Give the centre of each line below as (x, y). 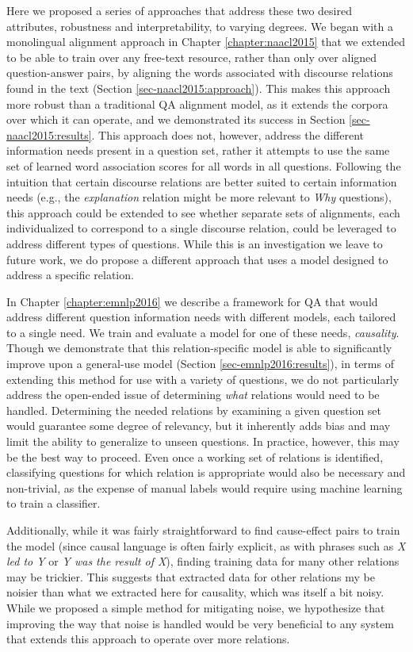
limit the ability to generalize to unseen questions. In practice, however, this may (203, 441)
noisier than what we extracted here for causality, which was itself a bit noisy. (195, 592)
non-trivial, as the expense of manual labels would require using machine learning (205, 487)
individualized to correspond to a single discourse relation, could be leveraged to (201, 228)
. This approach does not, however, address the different (228, 134)
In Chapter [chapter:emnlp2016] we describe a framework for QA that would (192, 301)
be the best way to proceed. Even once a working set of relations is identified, (195, 456)
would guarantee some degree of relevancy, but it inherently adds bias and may (199, 426)
